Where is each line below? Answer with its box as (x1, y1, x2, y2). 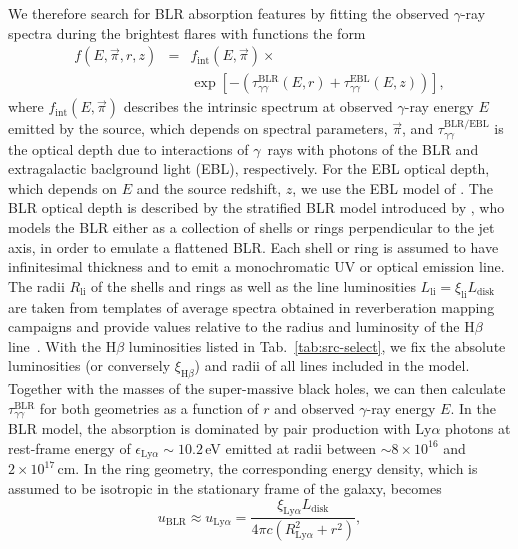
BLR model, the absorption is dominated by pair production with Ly (8, 418, 432, 439)
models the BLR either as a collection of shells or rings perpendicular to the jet (8, 217, 495, 238)
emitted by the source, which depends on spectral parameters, (8, 118, 388, 139)
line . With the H (8, 335, 117, 356)
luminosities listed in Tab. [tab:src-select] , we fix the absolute (128, 335, 506, 356)
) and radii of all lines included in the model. (194, 355, 470, 376)
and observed (274, 397, 355, 418)
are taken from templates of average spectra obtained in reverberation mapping (8, 296, 495, 317)
